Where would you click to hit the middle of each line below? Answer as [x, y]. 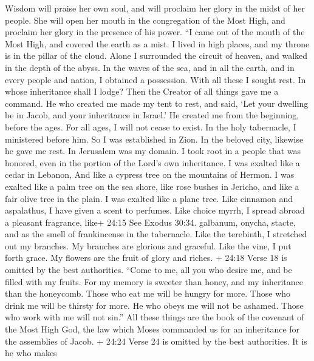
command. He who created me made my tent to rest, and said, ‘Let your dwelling [157, 103]
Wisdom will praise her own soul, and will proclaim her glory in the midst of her [155, 8]
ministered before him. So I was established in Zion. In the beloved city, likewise [154, 139]
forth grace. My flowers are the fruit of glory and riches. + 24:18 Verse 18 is [146, 258]
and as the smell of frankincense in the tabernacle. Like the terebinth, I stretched [156, 234]
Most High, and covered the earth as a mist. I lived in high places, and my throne [157, 43]
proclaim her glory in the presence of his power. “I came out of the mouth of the [155, 32]
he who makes [31, 353]
